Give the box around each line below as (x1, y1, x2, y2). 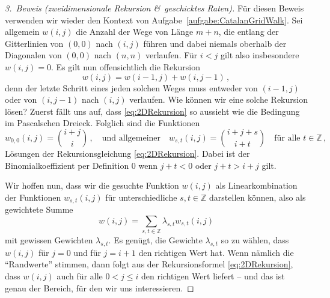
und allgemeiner (102, 133, 161, 142)
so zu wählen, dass (221, 234, 289, 246)
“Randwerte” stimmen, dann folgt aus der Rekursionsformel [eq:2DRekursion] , (5, 258, 293, 270)
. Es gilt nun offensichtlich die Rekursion (51, 60, 201, 73)
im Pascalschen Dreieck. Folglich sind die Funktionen (5, 117, 200, 129)
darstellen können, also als (209, 190, 306, 203)
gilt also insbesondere (220, 49, 299, 61)
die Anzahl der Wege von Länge (76, 25, 194, 38)
